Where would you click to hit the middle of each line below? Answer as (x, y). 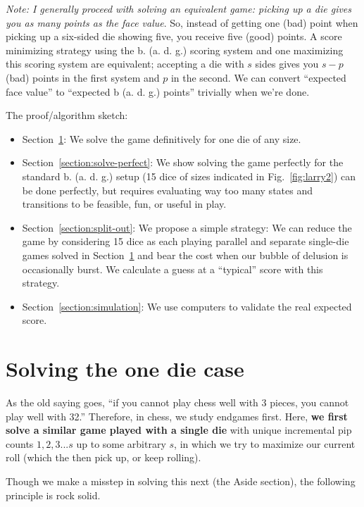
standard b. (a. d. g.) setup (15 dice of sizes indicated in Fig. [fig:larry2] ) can (189, 176)
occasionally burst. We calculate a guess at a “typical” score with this (172, 269)
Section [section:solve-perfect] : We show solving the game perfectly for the (183, 162)
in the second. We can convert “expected (258, 77)
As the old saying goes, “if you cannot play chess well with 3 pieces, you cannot (177, 402)
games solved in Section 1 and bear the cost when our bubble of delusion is (185, 255)
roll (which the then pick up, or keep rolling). (103, 457)
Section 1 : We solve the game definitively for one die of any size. (162, 138)
